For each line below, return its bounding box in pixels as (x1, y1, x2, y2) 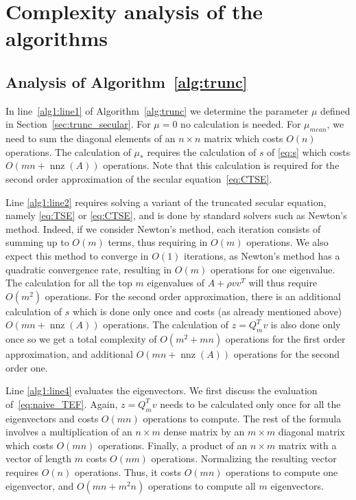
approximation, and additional (5, 347, 133, 361)
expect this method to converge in (5, 248, 149, 262)
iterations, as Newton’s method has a (184, 248, 340, 262)
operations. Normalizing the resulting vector (151, 451, 337, 466)
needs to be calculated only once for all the (160, 396, 341, 411)
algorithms (5, 24, 108, 52)
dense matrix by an (163, 424, 245, 439)
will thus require (248, 275, 318, 290)
